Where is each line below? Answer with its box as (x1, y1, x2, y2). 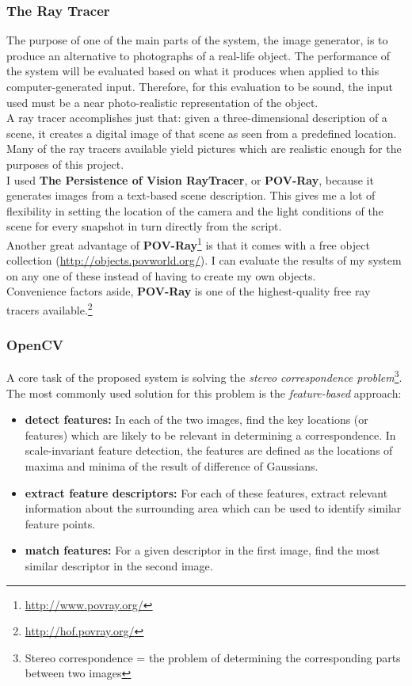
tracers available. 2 (6, 299, 93, 318)
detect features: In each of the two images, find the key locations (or (25, 411, 368, 428)
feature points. (25, 515, 96, 532)
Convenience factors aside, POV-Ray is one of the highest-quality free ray (6, 283, 371, 299)
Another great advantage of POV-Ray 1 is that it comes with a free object (6, 234, 370, 253)
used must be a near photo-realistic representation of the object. (6, 93, 319, 110)
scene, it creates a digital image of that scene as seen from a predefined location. (6, 124, 397, 141)
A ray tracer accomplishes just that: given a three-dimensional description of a (6, 109, 387, 126)
